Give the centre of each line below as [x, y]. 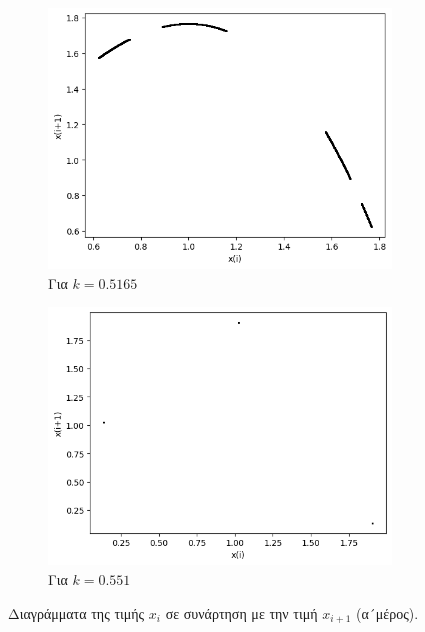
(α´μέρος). [387, 612]
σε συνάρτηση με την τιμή [241, 612]
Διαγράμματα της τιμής [76, 612]
